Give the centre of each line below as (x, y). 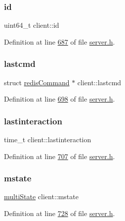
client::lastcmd (99, 82)
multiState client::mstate (41, 196)
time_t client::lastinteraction (48, 139)
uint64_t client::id (32, 25)
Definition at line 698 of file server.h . (60, 99)
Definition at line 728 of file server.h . (60, 213)
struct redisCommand (37, 82)
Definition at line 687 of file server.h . (60, 41)
